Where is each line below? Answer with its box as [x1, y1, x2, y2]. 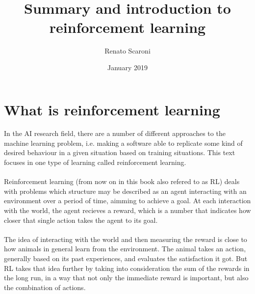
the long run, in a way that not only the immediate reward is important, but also [4, 272, 249, 283]
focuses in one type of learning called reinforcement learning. [4, 157, 186, 167]
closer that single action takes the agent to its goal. [4, 214, 158, 225]
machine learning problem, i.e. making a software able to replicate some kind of [4, 137, 243, 148]
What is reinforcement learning [4, 99, 220, 119]
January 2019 [107, 62, 148, 72]
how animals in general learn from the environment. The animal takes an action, [4, 243, 246, 254]
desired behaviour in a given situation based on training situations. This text [4, 147, 235, 158]
